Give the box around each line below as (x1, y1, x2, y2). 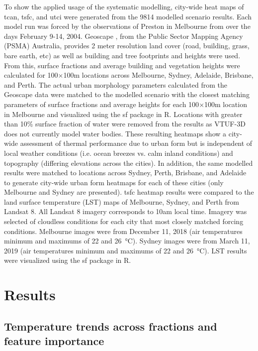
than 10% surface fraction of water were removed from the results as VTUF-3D (4, 118, 246, 129)
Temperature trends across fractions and (4, 318, 217, 334)
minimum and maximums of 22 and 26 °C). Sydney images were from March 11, (4, 235, 250, 246)
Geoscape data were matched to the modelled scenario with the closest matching (4, 89, 250, 100)
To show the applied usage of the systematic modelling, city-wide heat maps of (4, 1, 244, 11)
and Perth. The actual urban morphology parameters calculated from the (4, 79, 227, 90)
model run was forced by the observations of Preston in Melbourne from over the (4, 21, 251, 31)
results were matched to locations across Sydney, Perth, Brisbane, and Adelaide (4, 167, 247, 178)
